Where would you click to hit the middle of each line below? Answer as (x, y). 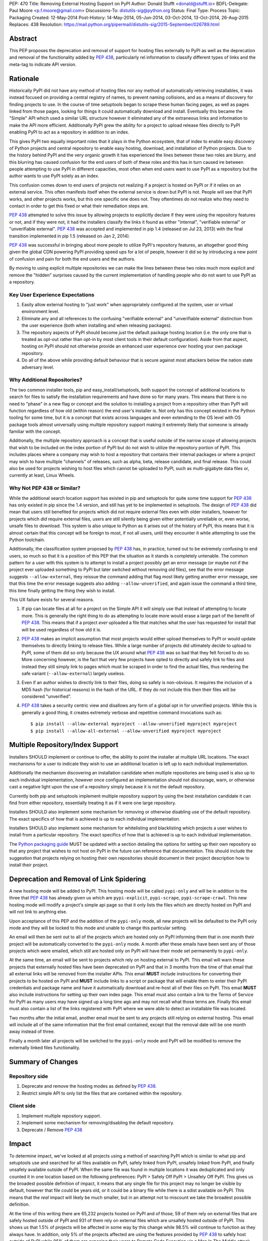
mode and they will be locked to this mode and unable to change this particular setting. (98, 928)
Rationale (24, 79)
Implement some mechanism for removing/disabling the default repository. (98, 1123)
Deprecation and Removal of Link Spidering (78, 879)
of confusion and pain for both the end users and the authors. (72, 259)
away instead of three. (32, 1032)
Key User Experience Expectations (52, 294)
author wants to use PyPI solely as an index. (54, 176)
